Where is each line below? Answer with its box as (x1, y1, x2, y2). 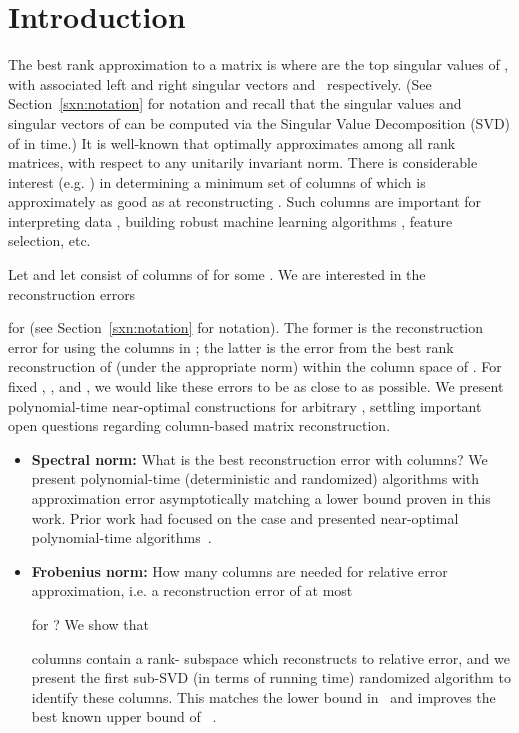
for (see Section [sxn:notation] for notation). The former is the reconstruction (8, 317, 484, 338)
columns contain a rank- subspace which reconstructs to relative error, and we (31, 647, 510, 668)
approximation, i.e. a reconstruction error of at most (31, 580, 353, 601)
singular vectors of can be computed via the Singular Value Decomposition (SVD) (8, 112, 511, 133)
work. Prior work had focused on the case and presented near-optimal (31, 507, 459, 528)
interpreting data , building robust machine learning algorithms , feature (8, 210, 453, 231)
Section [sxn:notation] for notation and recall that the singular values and (8, 93, 462, 114)
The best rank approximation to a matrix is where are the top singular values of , (8, 54, 509, 75)
